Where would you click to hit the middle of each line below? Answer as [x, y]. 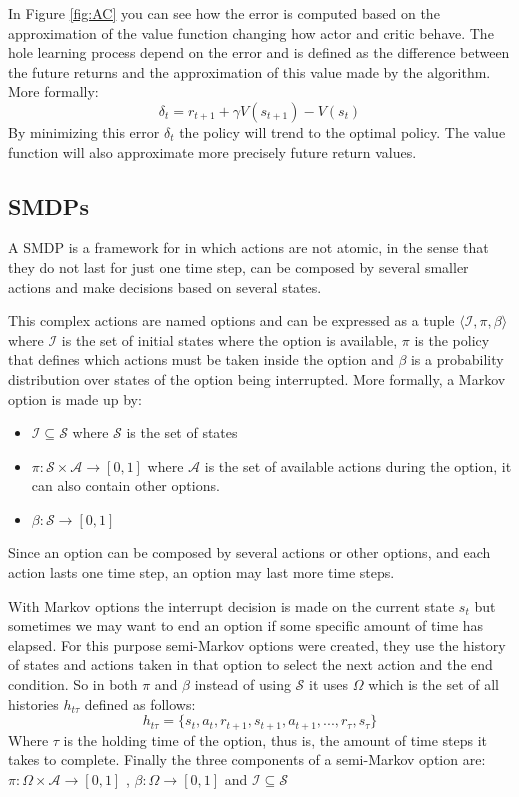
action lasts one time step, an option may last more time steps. [201, 572]
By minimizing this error [84, 131]
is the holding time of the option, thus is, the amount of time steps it [275, 739]
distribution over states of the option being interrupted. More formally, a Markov [257, 378]
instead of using [242, 684]
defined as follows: [140, 703]
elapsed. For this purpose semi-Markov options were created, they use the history [257, 644]
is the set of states [182, 432]
